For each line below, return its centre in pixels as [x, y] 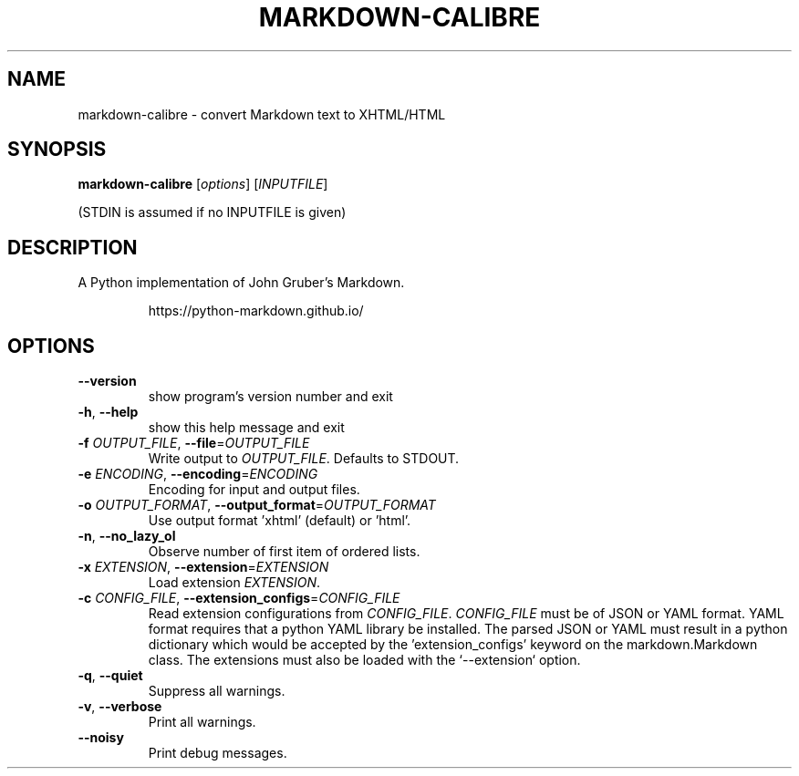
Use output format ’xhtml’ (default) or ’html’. [280, 521]
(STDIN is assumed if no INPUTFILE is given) [212, 212]
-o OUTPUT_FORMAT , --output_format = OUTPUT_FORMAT [257, 505]
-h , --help [108, 412]
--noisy [101, 738]
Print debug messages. [218, 753]
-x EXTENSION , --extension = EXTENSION [203, 567]
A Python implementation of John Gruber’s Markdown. [241, 283]
